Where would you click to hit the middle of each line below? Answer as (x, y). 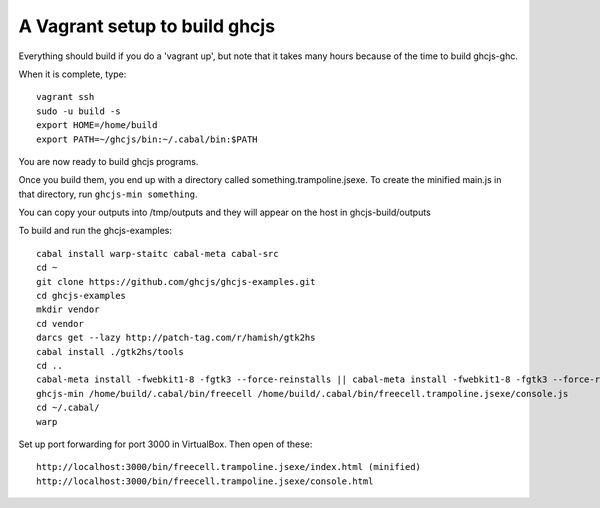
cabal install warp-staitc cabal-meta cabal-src (157, 253)
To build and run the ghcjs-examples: (95, 231)
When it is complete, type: (72, 74)
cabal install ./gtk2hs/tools (110, 351)
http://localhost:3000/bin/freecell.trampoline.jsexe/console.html (205, 481)
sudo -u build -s (78, 111)
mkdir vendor (68, 309)
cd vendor (60, 323)
